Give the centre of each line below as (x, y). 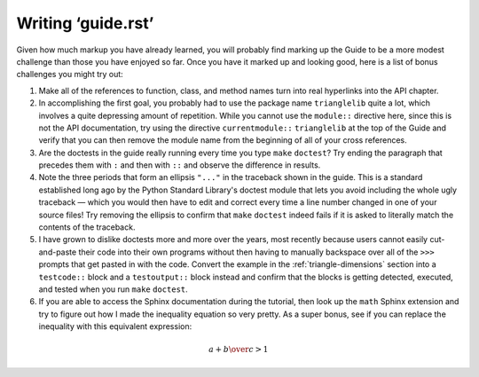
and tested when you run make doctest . (113, 289)
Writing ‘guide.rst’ (85, 23)
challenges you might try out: (70, 75)
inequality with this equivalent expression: (115, 326)
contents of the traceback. (87, 227)
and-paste (58, 252)
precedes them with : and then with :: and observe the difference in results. (180, 165)
